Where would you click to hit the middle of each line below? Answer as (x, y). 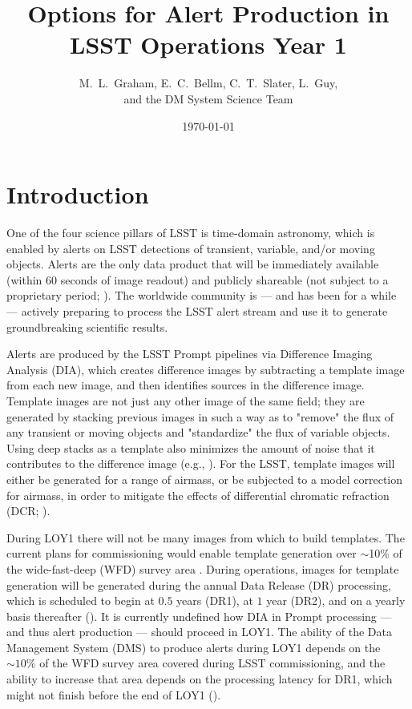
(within (24, 279)
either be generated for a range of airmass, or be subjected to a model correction (205, 479)
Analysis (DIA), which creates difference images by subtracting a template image (206, 369)
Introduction (78, 194)
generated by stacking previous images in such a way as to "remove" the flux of (200, 416)
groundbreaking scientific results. (87, 326)
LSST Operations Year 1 (208, 44)
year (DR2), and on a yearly (336, 600)
